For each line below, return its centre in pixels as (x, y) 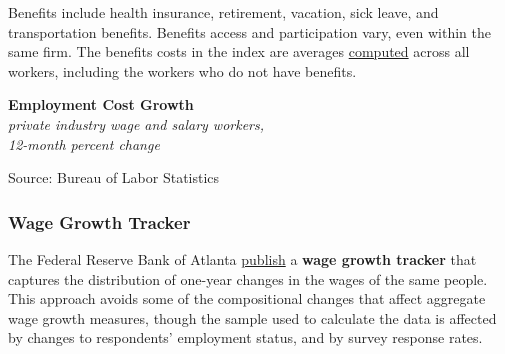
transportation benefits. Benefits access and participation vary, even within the (249, 31)
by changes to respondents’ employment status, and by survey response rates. (245, 337)
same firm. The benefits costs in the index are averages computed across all (239, 51)
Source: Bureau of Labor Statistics (114, 177)
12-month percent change (84, 143)
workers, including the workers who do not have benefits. (182, 70)
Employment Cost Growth (101, 104)
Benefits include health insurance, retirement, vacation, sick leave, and (223, 12)
